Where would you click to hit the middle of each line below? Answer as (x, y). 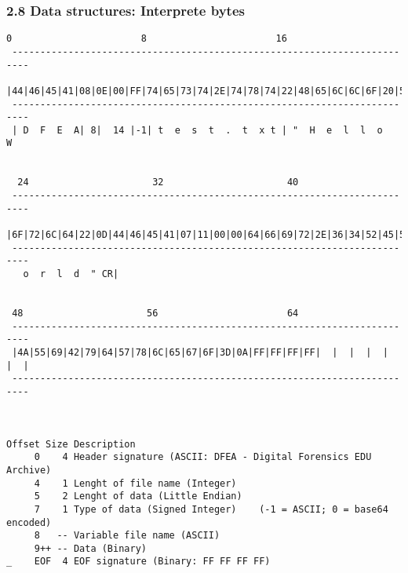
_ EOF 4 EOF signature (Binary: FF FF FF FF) (138, 562)
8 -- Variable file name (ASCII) (127, 536)
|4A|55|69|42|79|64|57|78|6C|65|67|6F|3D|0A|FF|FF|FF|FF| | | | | (200, 352)
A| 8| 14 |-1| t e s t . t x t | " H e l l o (228, 130)
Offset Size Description (71, 444)
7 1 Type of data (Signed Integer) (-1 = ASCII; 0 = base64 (211, 509)
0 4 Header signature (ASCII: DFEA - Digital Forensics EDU (203, 457)
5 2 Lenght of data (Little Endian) (138, 496)
